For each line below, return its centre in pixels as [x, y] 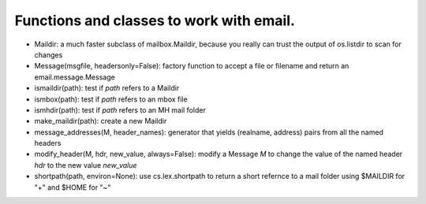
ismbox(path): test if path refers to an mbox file [111, 99]
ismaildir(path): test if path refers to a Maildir [107, 88]
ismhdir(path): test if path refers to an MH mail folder [120, 109]
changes [49, 54]
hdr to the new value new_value [86, 165]
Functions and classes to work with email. [155, 20]
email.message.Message [75, 77]
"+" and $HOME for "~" [73, 187]
